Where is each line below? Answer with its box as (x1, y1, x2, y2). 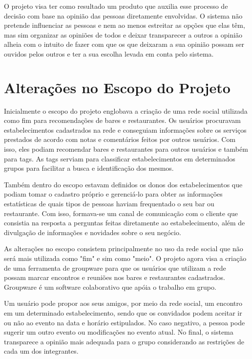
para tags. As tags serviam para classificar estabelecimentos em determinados (4, 153, 235, 163)
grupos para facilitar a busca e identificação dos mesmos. (4, 163, 174, 173)
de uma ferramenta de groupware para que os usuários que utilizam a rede (4, 262, 226, 273)
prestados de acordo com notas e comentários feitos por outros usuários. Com (4, 134, 236, 144)
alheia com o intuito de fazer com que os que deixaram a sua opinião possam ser (4, 39, 244, 49)
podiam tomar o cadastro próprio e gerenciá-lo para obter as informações (4, 189, 223, 199)
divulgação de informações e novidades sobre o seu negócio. (4, 227, 181, 237)
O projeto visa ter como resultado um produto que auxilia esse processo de (4, 1, 228, 11)
